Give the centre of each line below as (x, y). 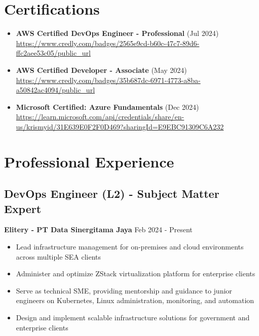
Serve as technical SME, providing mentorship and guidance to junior (124, 290)
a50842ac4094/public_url (55, 90)
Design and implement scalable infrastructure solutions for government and (133, 317)
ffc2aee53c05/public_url (53, 53)
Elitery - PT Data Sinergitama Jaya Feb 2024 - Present (98, 229)
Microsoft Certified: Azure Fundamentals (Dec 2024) (107, 107)
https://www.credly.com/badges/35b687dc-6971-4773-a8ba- (108, 80)
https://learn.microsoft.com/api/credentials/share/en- (100, 117)
